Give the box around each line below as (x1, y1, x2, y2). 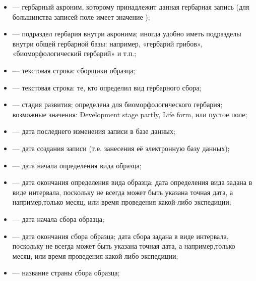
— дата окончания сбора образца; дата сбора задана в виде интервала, (12, 230, 229, 241)
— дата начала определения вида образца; (12, 160, 142, 170)
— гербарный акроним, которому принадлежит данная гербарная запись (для (12, 2, 249, 12)
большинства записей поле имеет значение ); (12, 11, 150, 22)
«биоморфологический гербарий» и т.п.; (12, 48, 137, 59)
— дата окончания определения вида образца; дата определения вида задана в (12, 177, 252, 188)
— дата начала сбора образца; (12, 213, 104, 224)
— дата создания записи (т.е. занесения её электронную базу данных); (12, 143, 230, 153)
